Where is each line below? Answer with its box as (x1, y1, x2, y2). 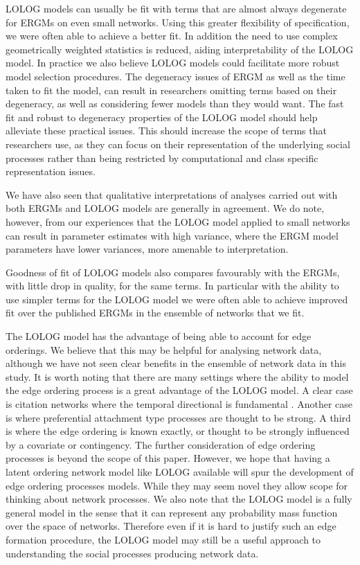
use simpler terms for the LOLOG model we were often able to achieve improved (6, 292, 348, 306)
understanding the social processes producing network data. (6, 546, 259, 560)
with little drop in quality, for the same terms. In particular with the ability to (6, 278, 339, 293)
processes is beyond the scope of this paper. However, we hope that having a (6, 451, 330, 465)
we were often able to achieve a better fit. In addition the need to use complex (6, 28, 338, 43)
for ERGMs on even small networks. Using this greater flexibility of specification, (6, 15, 350, 29)
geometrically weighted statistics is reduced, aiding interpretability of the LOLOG (6, 42, 354, 56)
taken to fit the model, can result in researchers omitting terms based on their (6, 82, 337, 97)
